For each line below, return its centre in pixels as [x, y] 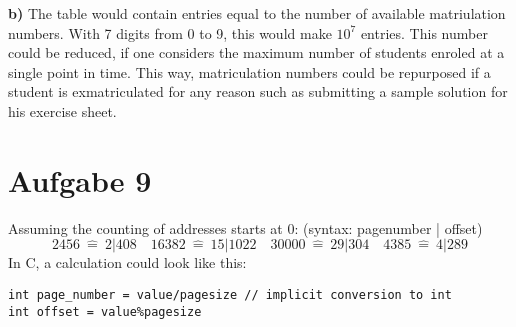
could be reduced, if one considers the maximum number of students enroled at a [256, 52]
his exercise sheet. [62, 110]
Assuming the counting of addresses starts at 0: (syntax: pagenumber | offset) [245, 227]
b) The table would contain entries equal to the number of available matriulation [257, 13]
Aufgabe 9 [80, 179]
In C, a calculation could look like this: [127, 262]
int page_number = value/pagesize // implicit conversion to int [230, 294]
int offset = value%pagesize [105, 311]
